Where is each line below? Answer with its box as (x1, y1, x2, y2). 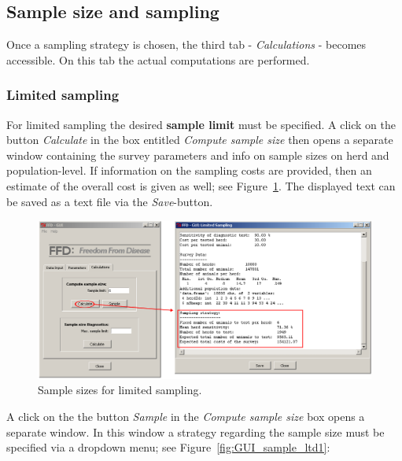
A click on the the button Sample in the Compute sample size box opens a (6, 408, 365, 424)
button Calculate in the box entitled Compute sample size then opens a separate (6, 131, 393, 148)
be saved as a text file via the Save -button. (6, 193, 213, 209)
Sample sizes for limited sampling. (38, 382, 202, 398)
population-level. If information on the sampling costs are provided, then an (6, 162, 372, 179)
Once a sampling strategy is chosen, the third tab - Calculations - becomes (6, 36, 367, 53)
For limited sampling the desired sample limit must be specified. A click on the (6, 116, 396, 132)
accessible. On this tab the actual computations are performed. (6, 51, 310, 68)
